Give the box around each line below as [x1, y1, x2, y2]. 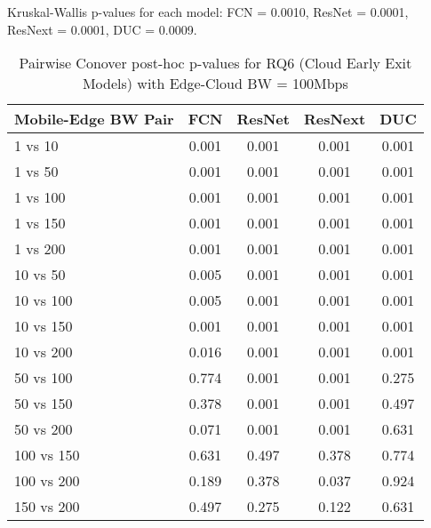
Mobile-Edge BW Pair [14, 108, 174, 130]
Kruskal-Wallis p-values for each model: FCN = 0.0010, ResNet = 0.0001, [7, 3, 409, 20]
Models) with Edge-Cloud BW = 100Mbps [82, 73, 348, 94]
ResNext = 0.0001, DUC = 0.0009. [7, 20, 197, 38]
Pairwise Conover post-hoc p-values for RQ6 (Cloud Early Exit [19, 52, 412, 74]
